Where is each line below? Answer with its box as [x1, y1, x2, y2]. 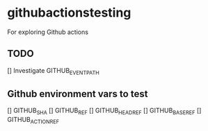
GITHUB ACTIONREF [7, 116, 60, 125]
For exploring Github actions [7, 28, 89, 36]
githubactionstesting [7, 5, 131, 21]
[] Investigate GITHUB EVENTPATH [7, 66, 99, 76]
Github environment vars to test [7, 88, 148, 100]
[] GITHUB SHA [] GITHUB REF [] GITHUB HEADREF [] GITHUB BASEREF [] [7, 106, 202, 116]
